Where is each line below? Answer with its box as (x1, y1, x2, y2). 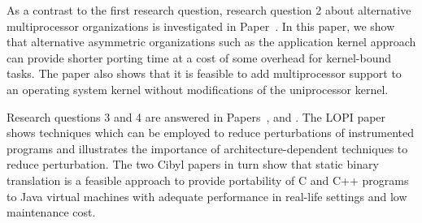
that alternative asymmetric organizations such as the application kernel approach (7, 33, 416, 50)
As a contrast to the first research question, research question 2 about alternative (7, 2, 411, 18)
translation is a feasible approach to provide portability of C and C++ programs (7, 171, 409, 188)
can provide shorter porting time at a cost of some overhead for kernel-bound (7, 49, 392, 66)
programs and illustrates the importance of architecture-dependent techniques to (7, 139, 408, 157)
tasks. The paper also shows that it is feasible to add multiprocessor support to (7, 65, 402, 82)
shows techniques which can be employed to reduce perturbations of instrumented (7, 124, 415, 141)
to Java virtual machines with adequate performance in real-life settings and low (7, 187, 407, 204)
